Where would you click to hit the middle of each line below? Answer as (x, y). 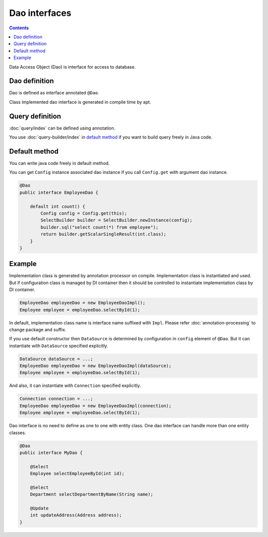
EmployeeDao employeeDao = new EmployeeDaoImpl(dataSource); (96, 366)
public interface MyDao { (51, 453)
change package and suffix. (38, 329)
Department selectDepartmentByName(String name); (92, 495)
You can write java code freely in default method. (60, 163)
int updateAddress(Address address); (76, 515)
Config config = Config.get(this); (84, 213)
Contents (19, 28)
